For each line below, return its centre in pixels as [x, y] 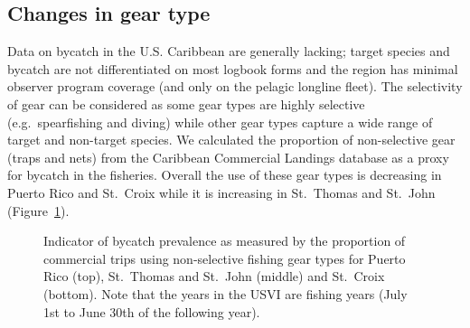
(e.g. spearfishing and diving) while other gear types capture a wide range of [220, 122]
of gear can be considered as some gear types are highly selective [186, 103]
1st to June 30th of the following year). [152, 311]
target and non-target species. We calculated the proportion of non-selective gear [231, 140]
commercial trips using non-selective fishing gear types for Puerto [225, 258]
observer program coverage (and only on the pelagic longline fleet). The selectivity [235, 86]
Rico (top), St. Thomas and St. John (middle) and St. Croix [214, 276]
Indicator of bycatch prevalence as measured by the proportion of [225, 241]
